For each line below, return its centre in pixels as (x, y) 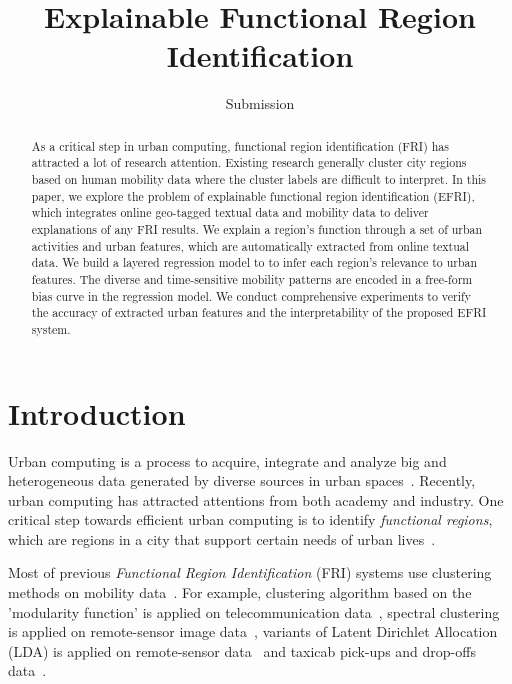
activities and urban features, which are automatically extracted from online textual (250, 245)
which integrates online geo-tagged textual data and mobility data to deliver (230, 212)
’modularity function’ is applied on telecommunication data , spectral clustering (254, 611)
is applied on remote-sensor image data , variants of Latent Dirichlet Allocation (253, 631)
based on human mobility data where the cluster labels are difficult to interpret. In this (259, 179)
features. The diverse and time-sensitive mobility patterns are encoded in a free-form (252, 278)
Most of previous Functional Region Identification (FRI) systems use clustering (250, 572)
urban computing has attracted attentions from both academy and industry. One (256, 499)
